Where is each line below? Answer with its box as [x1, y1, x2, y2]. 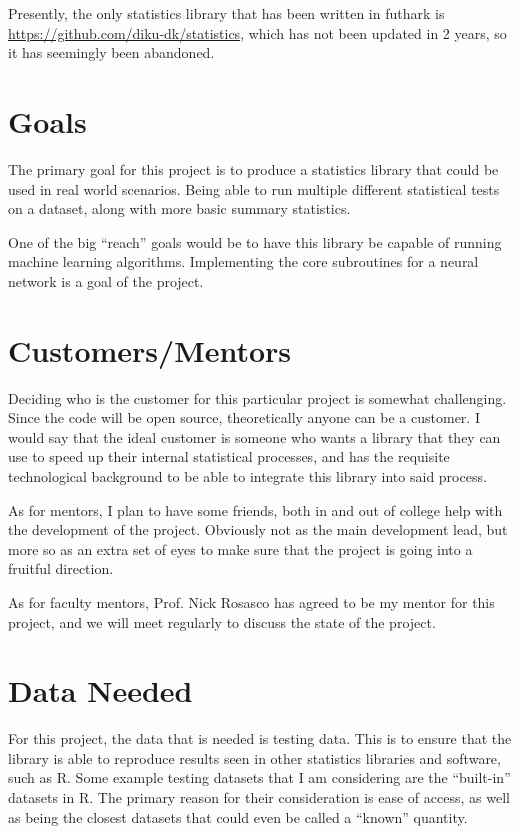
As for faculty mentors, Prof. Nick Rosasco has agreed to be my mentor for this [8, 591, 495, 612]
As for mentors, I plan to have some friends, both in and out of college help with [8, 499, 503, 520]
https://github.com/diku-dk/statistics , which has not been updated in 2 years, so [8, 22, 507, 43]
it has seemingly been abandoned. [8, 42, 215, 63]
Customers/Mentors [8, 329, 292, 370]
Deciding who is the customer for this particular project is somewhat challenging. [8, 387, 507, 408]
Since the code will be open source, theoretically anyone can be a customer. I [8, 407, 480, 428]
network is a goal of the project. [8, 270, 204, 291]
